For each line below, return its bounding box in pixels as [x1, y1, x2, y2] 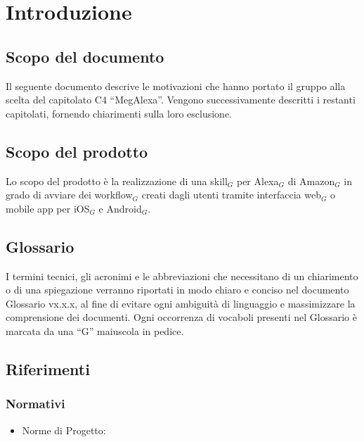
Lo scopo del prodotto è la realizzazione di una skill [6, 173, 228, 188]
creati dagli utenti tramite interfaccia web [141, 187, 321, 202]
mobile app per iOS [6, 201, 90, 215]
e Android [98, 201, 142, 215]
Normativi [6, 395, 65, 412]
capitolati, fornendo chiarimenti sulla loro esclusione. [6, 106, 232, 120]
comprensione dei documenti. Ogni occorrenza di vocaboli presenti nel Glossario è [6, 310, 357, 324]
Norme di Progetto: [22, 422, 106, 437]
